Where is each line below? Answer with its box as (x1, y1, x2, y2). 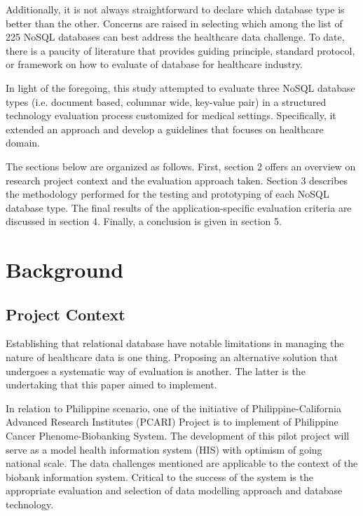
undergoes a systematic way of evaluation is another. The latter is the (6, 363, 306, 378)
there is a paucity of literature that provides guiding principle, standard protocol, (6, 43, 355, 57)
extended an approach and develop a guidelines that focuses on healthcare (6, 121, 324, 136)
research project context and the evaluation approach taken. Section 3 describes (6, 172, 348, 187)
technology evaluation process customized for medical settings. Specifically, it (6, 108, 336, 123)
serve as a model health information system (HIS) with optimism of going (6, 442, 322, 456)
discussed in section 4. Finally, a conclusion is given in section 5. (6, 214, 282, 229)
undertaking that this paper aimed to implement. (6, 377, 217, 392)
